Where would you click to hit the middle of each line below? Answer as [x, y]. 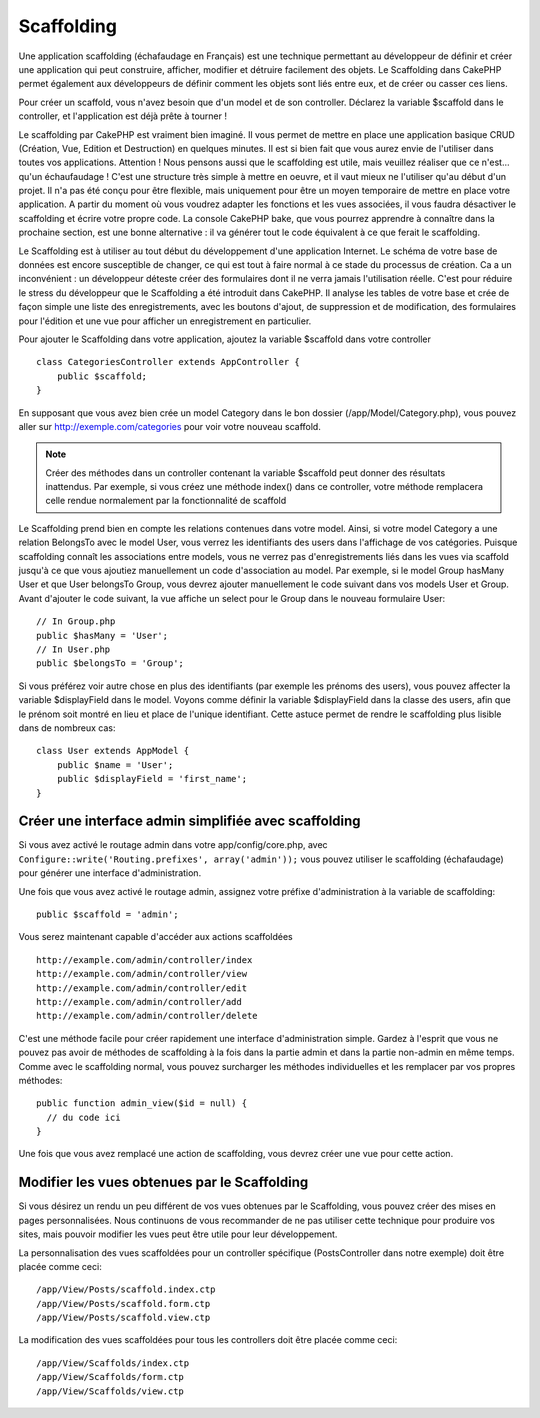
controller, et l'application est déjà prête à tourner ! [122, 116]
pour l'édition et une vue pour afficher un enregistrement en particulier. [165, 321]
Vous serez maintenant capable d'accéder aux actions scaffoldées [156, 937]
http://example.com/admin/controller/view [142, 974]
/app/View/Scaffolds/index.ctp [113, 1363]
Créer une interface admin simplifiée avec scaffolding [189, 821]
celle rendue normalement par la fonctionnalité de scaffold [166, 501]
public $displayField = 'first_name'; [152, 779]
